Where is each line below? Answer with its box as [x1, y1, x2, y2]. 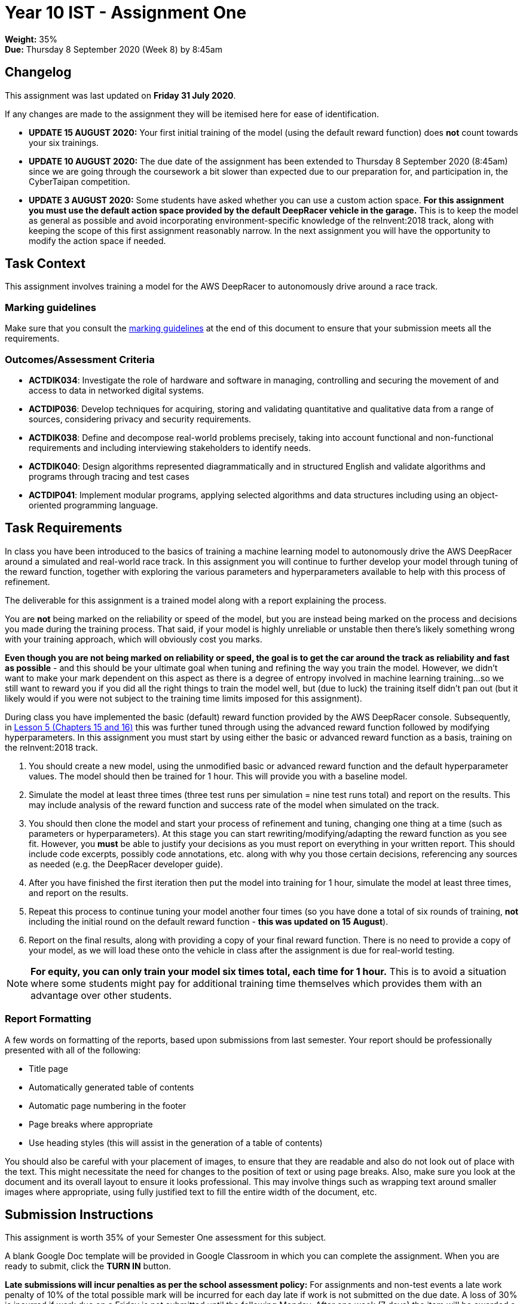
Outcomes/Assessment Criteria [5, 353, 155, 365]
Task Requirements [5, 520, 123, 536]
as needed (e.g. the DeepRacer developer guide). [29, 858, 223, 869]
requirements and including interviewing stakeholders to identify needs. [29, 442, 311, 453]
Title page [29, 1063, 68, 1074]
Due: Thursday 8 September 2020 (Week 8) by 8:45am [5, 44, 222, 54]
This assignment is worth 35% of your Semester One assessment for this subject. [5, 1232, 326, 1243]
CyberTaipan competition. [29, 176, 130, 187]
